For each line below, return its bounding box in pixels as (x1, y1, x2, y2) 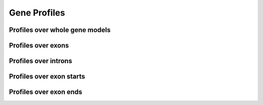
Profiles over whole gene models (9, 26, 111, 34)
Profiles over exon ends (9, 88, 82, 96)
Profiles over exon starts (9, 72, 85, 81)
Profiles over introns (9, 57, 73, 65)
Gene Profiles (9, 7, 65, 18)
